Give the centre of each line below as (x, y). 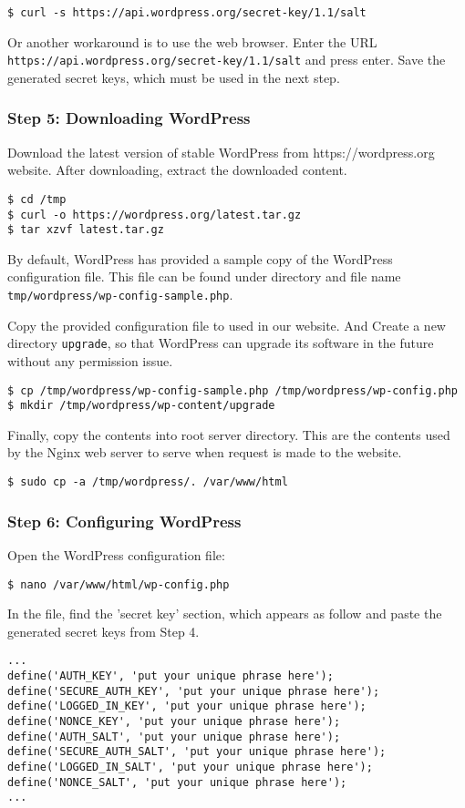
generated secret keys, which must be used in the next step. (174, 77)
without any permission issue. (90, 360)
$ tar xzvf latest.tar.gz (86, 230)
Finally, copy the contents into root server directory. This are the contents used (229, 434)
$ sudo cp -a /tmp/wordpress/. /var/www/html (148, 482)
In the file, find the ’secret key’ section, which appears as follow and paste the (225, 614)
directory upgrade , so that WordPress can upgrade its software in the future (221, 343)
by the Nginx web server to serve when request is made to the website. (205, 452)
